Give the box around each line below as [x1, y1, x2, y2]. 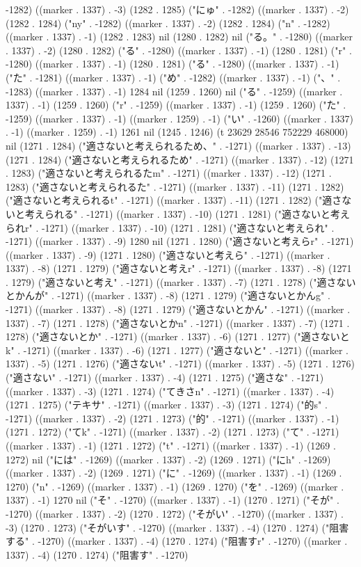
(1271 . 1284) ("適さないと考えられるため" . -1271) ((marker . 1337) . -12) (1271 [6, 152, 354, 166]
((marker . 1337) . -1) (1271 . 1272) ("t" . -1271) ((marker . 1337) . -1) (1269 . [6, 438, 336, 452]
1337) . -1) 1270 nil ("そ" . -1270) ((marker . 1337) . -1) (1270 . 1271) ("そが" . [6, 493, 339, 507]
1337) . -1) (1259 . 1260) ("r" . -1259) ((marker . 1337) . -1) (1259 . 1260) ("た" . [6, 97, 346, 112]
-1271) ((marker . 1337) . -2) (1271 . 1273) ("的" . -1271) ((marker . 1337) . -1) [6, 410, 339, 425]
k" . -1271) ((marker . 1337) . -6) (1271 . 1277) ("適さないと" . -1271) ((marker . [6, 342, 348, 357]
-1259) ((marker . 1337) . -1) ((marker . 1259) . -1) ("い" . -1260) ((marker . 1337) [6, 111, 353, 125]
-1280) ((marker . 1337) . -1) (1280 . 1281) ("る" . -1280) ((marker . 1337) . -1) [6, 56, 339, 71]
